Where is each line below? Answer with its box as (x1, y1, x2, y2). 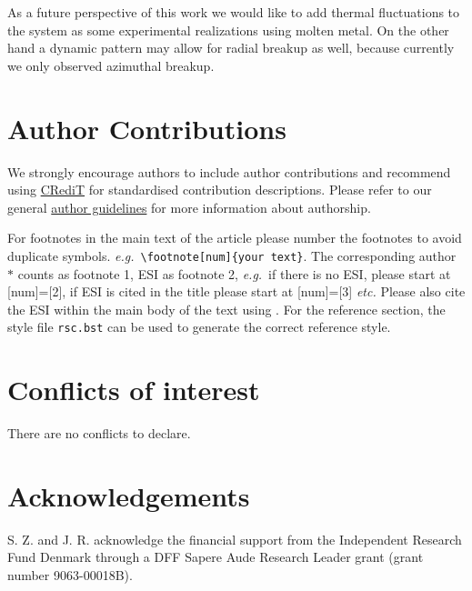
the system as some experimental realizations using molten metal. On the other (7, 20, 449, 39)
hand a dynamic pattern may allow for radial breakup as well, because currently (7, 38, 455, 57)
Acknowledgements (7, 476, 250, 514)
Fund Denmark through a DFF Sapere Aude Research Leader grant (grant (7, 547, 424, 566)
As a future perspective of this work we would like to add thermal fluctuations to (7, 3, 460, 21)
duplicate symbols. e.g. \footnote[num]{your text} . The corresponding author (7, 245, 457, 265)
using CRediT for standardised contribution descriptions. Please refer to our (7, 180, 432, 199)
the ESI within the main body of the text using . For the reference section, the (7, 299, 446, 318)
